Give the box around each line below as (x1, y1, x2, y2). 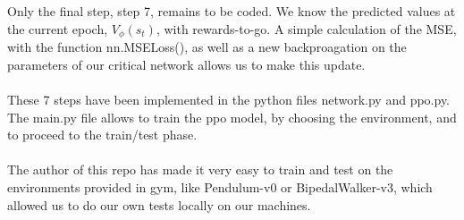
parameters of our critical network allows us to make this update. (7, 55, 366, 73)
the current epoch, (7, 19, 108, 38)
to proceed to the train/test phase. (7, 125, 198, 144)
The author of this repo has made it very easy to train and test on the (7, 160, 393, 179)
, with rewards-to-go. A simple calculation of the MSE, (156, 19, 457, 38)
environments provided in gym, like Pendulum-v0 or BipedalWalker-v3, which (7, 177, 433, 196)
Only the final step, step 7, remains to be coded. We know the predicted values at (7, 2, 456, 21)
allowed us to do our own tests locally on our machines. (7, 195, 311, 214)
